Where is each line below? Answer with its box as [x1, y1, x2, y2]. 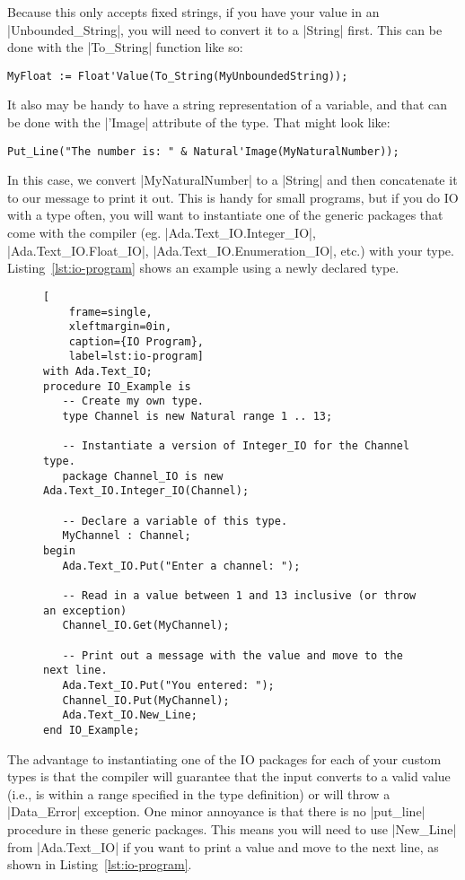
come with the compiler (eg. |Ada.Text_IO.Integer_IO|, [7, 223, 316, 242]
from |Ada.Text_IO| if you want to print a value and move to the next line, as [7, 837, 439, 856]
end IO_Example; [43, 723, 140, 736]
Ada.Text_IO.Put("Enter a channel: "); [62, 559, 301, 572]
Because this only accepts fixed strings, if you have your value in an [7, 3, 380, 21]
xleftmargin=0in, [68, 320, 172, 334]
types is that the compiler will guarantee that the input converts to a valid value [7, 767, 451, 786]
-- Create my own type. [62, 395, 204, 408]
